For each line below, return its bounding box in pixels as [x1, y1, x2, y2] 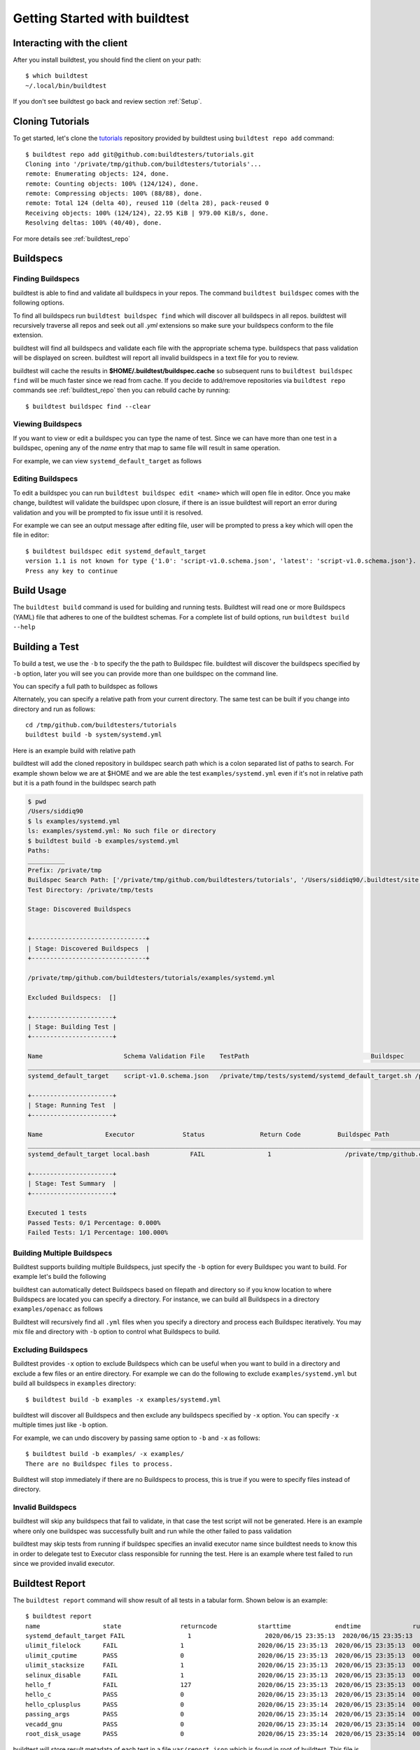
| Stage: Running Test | [27, 1101, 117, 1109]
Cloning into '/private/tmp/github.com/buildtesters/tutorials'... [25, 160, 262, 168]
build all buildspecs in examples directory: [13, 1379, 136, 1387]
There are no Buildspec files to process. [25, 1459, 174, 1468]
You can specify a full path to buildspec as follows [13, 682, 158, 690]
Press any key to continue [25, 567, 118, 575]
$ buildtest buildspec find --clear [25, 402, 151, 410]
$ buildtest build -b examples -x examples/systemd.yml [25, 1395, 221, 1403]
